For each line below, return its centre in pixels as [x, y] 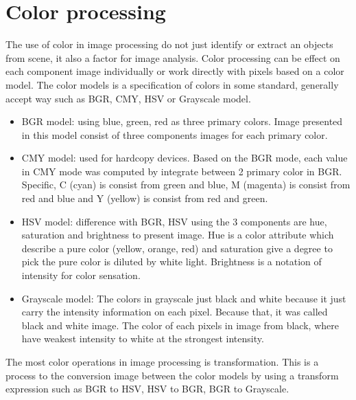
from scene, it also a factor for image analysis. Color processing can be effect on [173, 57]
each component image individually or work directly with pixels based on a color [175, 71]
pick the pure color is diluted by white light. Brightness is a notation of [171, 262]
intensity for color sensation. [81, 275]
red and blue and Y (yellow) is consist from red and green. [145, 198]
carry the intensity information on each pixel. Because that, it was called [175, 312]
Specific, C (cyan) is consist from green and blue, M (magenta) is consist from [186, 185]
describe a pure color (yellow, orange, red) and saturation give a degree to [177, 248]
